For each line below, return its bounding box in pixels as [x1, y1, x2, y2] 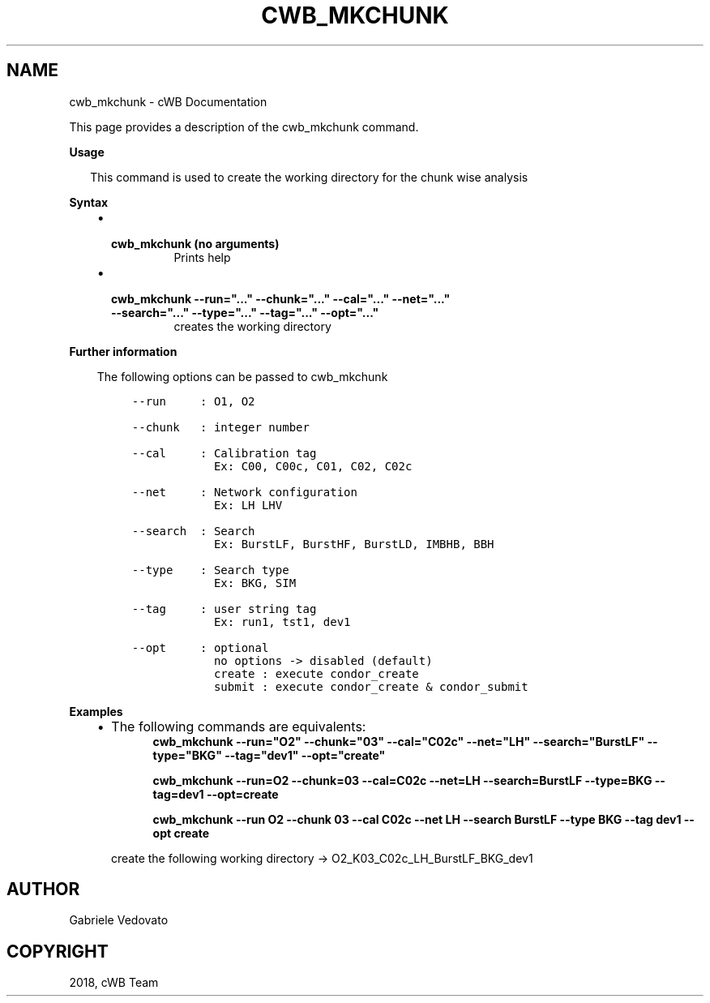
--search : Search [131, 524, 255, 538]
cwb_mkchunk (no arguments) [111, 236, 280, 251]
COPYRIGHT [6, 941, 109, 962]
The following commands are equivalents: [111, 718, 366, 735]
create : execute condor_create [213, 667, 419, 680]
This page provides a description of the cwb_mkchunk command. [69, 119, 419, 134]
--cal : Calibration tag [131, 446, 317, 460]
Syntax [69, 195, 109, 209]
